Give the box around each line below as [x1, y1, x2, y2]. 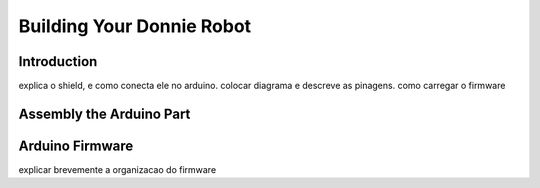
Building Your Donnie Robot [18, 15, 252, 37]
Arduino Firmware [18, 137, 134, 154]
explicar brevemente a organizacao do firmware [18, 163, 217, 175]
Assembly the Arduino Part [18, 105, 191, 122]
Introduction [18, 53, 98, 70]
